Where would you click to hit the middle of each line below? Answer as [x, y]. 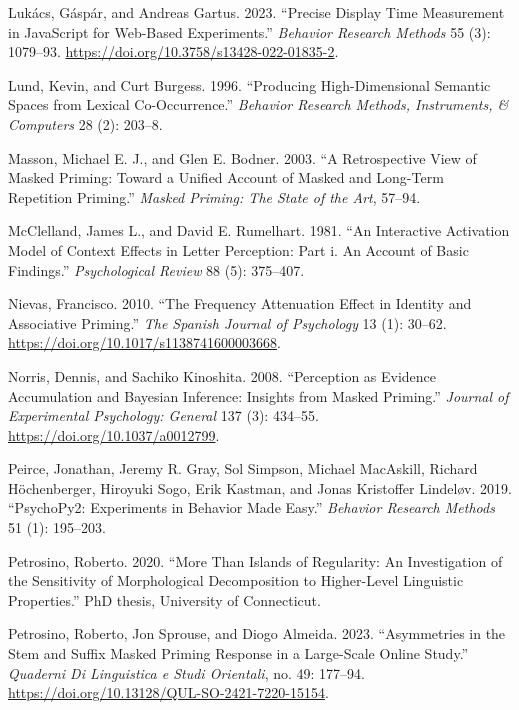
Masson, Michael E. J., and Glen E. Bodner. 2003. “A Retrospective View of [242, 157]
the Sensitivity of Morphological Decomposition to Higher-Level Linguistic [236, 580]
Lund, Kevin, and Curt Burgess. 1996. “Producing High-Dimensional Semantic [249, 84]
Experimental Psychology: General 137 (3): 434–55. [163, 415]
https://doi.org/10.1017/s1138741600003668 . [144, 342]
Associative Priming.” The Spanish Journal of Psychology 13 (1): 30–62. [227, 322]
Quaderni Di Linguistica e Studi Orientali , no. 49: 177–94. [186, 672]
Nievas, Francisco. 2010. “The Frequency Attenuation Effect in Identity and [240, 303]
